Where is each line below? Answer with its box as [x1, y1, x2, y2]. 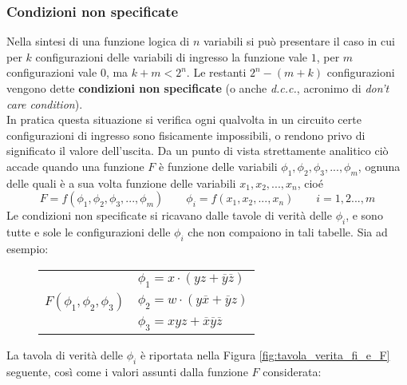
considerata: [263, 363, 322, 379]
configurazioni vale [6, 64, 97, 81]
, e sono [346, 207, 383, 224]
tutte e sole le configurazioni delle [6, 224, 171, 240]
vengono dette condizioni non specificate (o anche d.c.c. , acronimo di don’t [6, 80, 389, 96]
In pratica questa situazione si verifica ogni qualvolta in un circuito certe [6, 111, 362, 128]
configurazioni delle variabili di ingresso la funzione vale [35, 48, 308, 65]
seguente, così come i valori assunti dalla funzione [6, 363, 248, 379]
